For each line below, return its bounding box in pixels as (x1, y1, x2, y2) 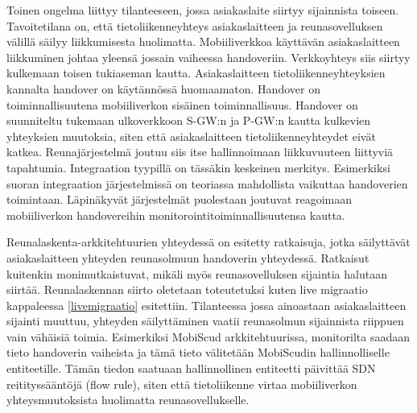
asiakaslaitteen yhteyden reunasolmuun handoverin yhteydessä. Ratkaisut (6, 249, 370, 266)
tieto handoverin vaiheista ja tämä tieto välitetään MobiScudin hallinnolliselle (6, 344, 390, 361)
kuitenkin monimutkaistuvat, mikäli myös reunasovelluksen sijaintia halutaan (6, 265, 387, 282)
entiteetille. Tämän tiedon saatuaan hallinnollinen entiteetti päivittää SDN (6, 360, 376, 377)
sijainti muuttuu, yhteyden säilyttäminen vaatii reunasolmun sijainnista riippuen (6, 312, 404, 329)
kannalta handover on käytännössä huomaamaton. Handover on (6, 80, 320, 97)
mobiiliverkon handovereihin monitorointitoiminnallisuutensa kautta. (6, 206, 345, 223)
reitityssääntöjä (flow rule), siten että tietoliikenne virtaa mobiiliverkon (6, 375, 357, 392)
